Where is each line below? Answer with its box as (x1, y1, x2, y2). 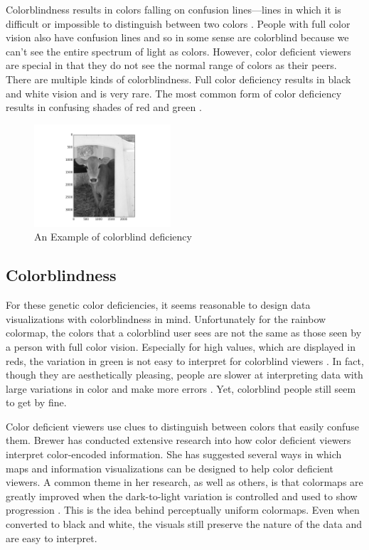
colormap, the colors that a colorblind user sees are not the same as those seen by (6, 325, 362, 340)
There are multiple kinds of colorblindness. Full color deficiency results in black (6, 71, 351, 86)
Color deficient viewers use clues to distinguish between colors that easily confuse (6, 418, 359, 433)
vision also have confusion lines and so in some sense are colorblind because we (6, 30, 349, 45)
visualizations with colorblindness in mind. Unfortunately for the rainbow (6, 311, 326, 326)
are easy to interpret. (6, 530, 97, 545)
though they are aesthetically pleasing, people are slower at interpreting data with (6, 367, 363, 382)
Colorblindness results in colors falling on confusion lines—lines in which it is (6, 2, 341, 16)
